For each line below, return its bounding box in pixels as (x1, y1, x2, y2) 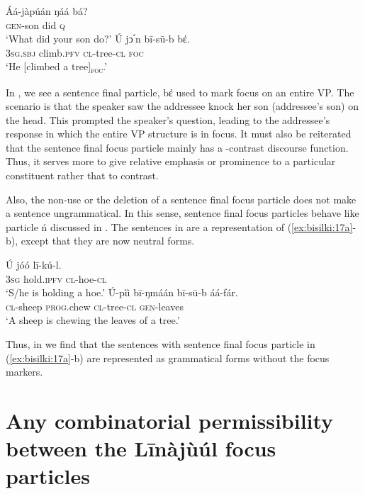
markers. (6, 364, 43, 379)
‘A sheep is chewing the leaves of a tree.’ (6, 313, 180, 327)
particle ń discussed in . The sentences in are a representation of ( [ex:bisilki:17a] (6, 219, 353, 234)
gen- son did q (6, 17, 65, 32)
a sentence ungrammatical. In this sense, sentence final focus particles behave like (6, 206, 359, 220)
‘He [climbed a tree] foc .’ (6, 59, 108, 76)
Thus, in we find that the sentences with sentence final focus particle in (6, 337, 315, 351)
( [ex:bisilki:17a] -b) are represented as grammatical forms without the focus (6, 350, 330, 365)
